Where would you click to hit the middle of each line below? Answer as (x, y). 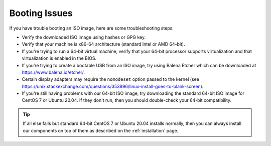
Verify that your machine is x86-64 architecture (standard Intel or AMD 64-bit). (103, 44)
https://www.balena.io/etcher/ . (53, 72)
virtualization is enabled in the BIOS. (59, 58)
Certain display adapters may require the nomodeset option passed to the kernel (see (110, 79)
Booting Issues (41, 13)
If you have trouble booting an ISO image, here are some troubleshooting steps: (92, 28)
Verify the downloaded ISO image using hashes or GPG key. (84, 37)
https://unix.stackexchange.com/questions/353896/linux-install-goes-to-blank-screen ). (113, 86)
